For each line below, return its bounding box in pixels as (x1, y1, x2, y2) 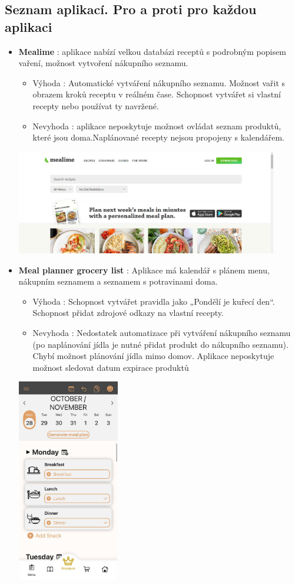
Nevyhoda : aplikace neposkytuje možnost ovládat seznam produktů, (32, 119, 281, 132)
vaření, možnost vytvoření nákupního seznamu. (18, 57, 188, 69)
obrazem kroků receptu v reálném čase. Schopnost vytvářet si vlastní (32, 88, 281, 100)
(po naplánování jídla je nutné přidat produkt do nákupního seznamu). (32, 338, 289, 350)
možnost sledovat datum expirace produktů (32, 361, 189, 373)
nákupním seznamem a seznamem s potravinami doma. (18, 275, 218, 288)
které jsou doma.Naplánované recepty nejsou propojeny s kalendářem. (32, 131, 284, 143)
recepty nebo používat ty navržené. (32, 99, 159, 112)
